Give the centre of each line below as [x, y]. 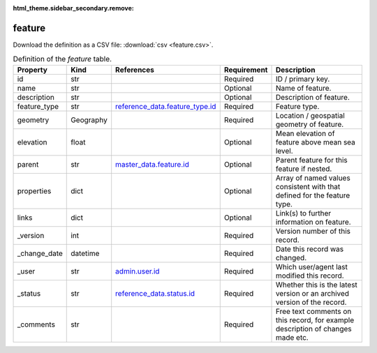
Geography [89, 120]
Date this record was [310, 249]
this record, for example [315, 320]
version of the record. [311, 302]
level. [284, 151]
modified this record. [310, 276]
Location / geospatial [310, 115]
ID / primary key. [303, 79]
